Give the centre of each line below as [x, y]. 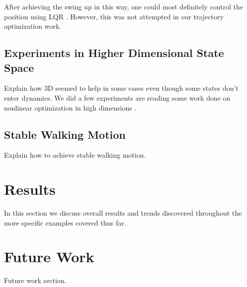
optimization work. [33, 26]
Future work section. [35, 280]
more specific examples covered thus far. [65, 222]
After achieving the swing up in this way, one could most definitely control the [123, 6]
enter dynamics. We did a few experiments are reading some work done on [117, 97]
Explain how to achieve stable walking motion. [75, 155]
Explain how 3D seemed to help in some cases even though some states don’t [121, 88]
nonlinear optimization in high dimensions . [70, 107]
